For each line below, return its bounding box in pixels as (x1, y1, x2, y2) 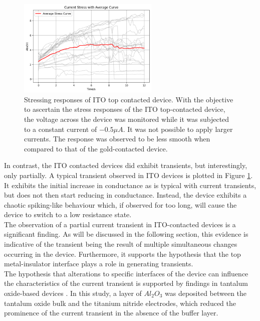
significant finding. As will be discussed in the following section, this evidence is (4, 229, 248, 239)
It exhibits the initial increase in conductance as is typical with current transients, (4, 180, 256, 190)
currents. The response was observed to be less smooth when (24, 133, 210, 144)
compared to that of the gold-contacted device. (24, 143, 168, 153)
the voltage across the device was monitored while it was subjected (24, 113, 229, 124)
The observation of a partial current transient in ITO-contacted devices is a (4, 219, 236, 229)
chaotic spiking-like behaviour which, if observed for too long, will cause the (4, 199, 237, 210)
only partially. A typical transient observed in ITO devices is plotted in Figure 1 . (4, 170, 253, 180)
